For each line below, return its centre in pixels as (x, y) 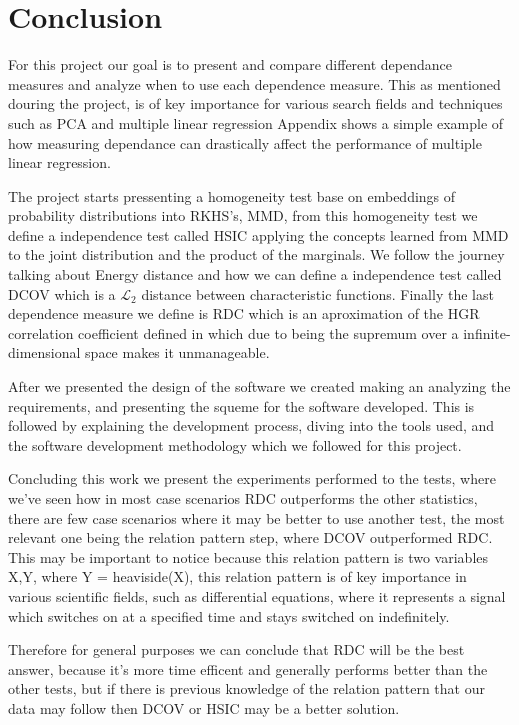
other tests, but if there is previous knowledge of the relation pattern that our (246, 688)
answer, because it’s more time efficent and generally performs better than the (248, 668)
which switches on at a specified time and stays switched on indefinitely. (229, 615)
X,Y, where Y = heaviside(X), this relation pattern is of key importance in (237, 576)
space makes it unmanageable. (177, 352)
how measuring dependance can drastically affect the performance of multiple (245, 142)
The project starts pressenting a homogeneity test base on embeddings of (232, 195)
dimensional (44, 352)
